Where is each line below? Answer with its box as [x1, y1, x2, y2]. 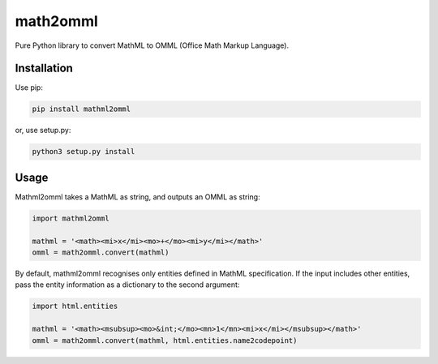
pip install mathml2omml [32, 105, 131, 113]
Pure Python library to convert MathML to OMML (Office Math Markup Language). [15, 41, 290, 50]
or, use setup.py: [15, 126, 71, 135]
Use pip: [15, 83, 44, 92]
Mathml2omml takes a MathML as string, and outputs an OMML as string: [15, 191, 260, 202]
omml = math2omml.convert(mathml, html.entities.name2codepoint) [32, 336, 298, 345]
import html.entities [32, 302, 118, 311]
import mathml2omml [32, 213, 109, 223]
